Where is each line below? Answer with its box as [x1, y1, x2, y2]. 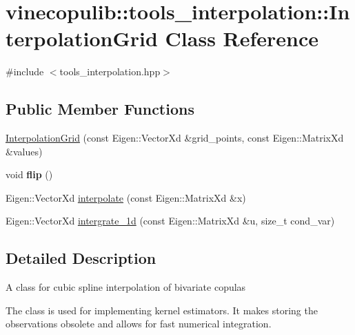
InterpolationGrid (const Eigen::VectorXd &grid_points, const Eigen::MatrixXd [6, 131, 344, 145]
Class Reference [165, 24, 319, 52]
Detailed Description [6, 247, 156, 269]
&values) [6, 144, 43, 158]
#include [6, 64, 44, 79]
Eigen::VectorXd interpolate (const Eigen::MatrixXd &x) [6, 190, 246, 204]
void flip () [6, 167, 53, 182]
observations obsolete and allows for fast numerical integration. [6, 316, 272, 331]
